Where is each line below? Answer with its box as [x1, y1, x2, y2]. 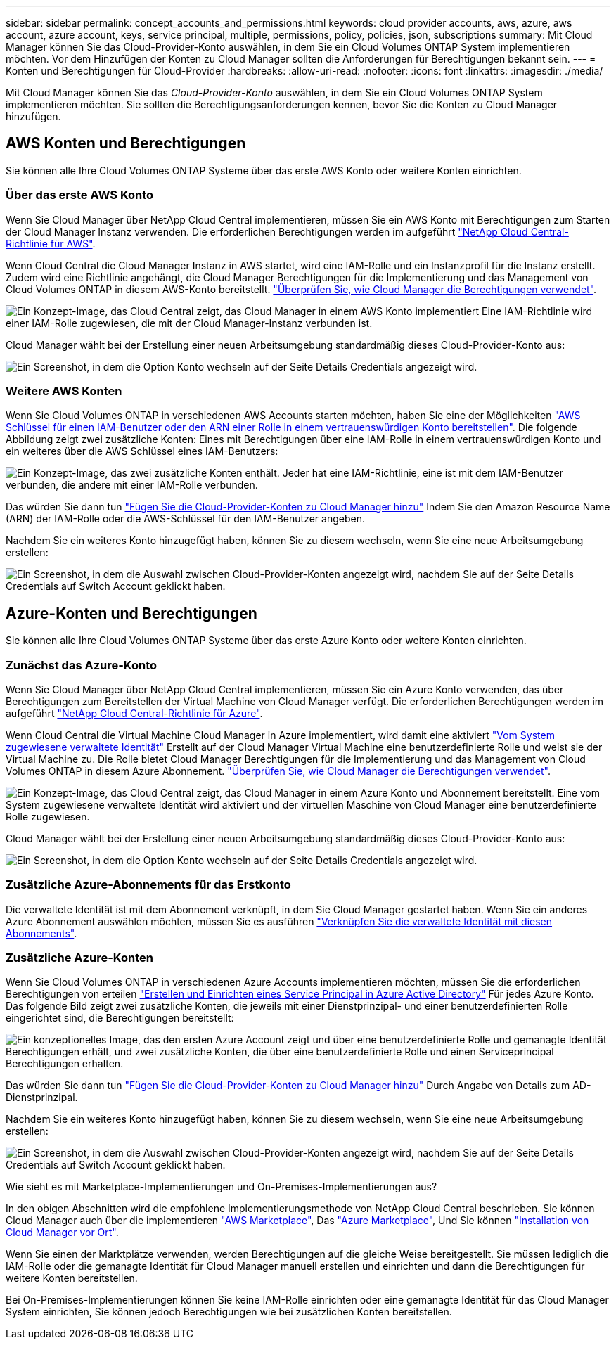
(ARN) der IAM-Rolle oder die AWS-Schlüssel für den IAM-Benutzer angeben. [6, 513, 365, 525]
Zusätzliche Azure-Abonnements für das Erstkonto [6, 877, 291, 892]
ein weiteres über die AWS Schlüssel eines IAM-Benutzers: [6, 445, 278, 458]
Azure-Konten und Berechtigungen [6, 604, 257, 622]
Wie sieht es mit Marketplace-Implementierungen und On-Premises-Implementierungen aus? [6, 1180, 437, 1193]
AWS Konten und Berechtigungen [6, 134, 246, 153]
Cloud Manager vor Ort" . [6, 1226, 119, 1239]
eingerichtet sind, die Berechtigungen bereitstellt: [6, 1012, 234, 1024]
